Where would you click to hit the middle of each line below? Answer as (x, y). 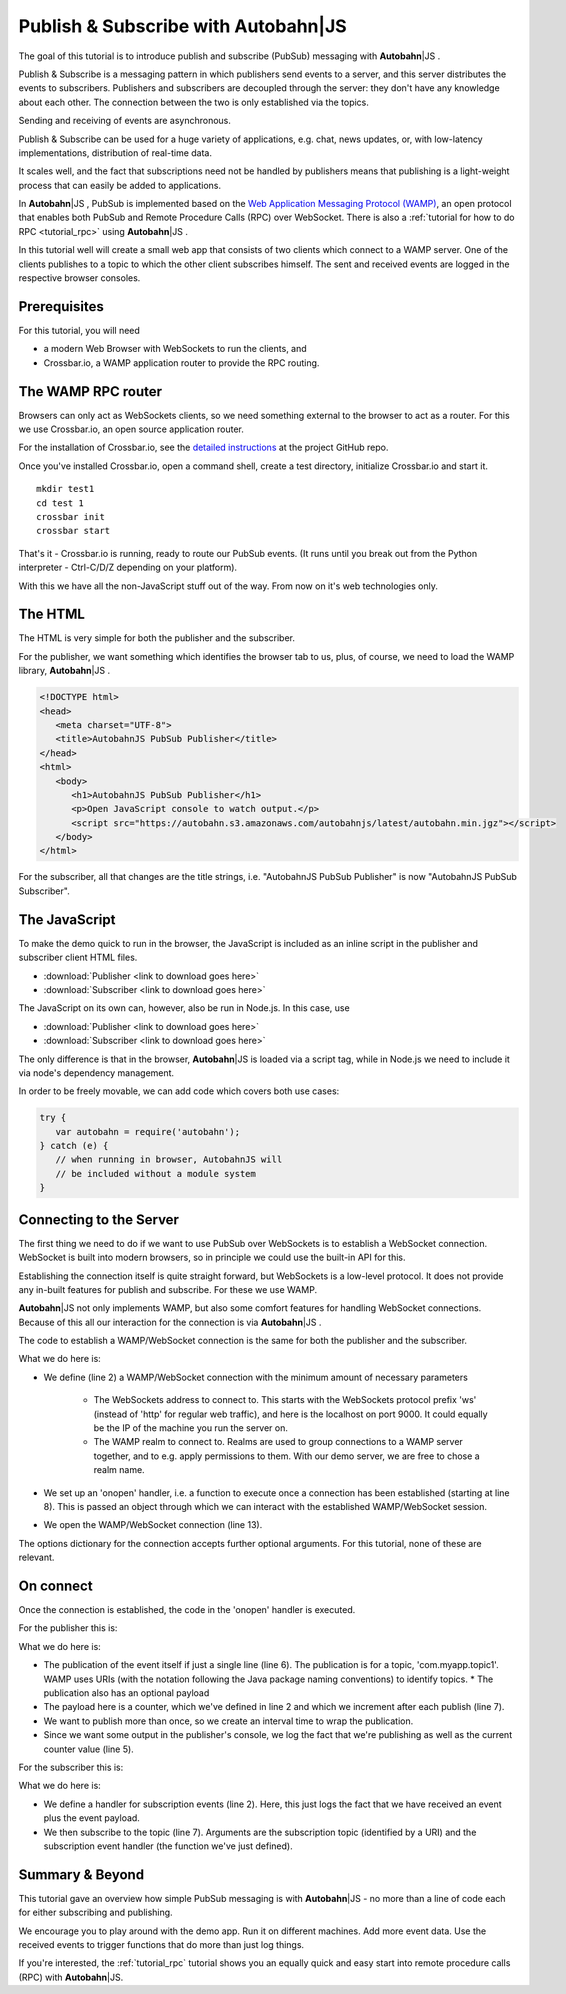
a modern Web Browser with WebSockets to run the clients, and (175, 349)
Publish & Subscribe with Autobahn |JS (182, 26)
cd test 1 (60, 503)
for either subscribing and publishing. (96, 1912)
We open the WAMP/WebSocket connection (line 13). (153, 1525)
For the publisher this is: (68, 1628)
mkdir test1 (65, 489)
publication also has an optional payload (126, 1693)
